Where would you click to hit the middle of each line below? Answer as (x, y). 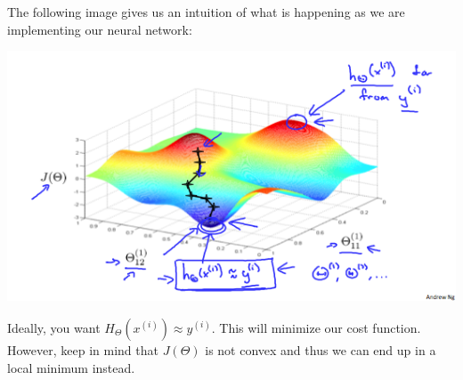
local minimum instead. (71, 367)
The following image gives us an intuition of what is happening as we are (206, 12)
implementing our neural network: (100, 29)
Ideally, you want (54, 328)
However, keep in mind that (83, 350)
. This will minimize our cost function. (316, 328)
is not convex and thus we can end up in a (321, 350)
